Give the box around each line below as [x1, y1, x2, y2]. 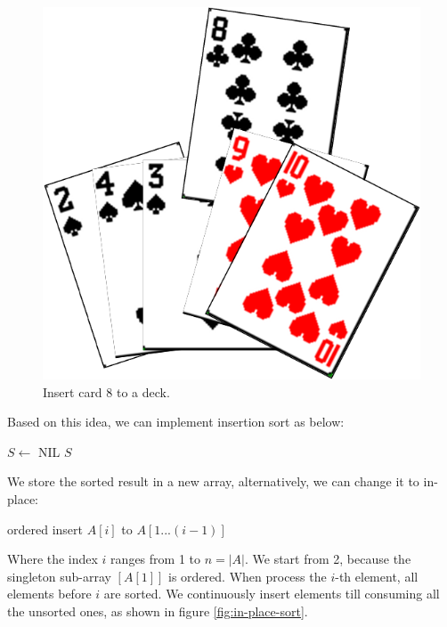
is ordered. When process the [168, 566, 327, 585]
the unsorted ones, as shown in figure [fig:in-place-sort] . [7, 601, 308, 620]
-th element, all [335, 566, 419, 585]
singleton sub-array [7, 566, 111, 585]
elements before [7, 584, 92, 603]
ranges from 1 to [110, 550, 200, 568]
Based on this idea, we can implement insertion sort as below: [7, 412, 345, 431]
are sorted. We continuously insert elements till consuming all [103, 584, 440, 603]
